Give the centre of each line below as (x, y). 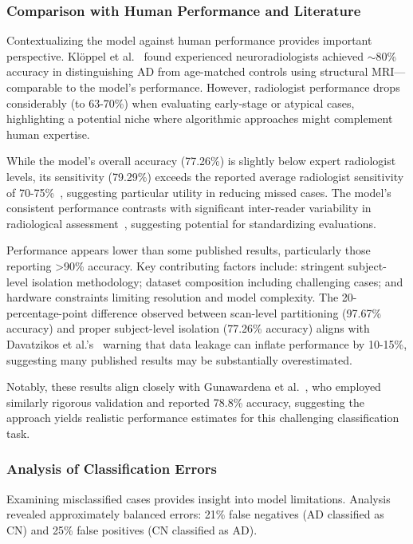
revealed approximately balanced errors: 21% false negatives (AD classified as (195, 514)
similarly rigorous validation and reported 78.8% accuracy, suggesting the (185, 402)
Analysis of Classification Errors (112, 469)
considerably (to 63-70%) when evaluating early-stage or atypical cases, (181, 102)
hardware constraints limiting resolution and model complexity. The (173, 297)
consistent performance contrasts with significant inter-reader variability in (189, 208)
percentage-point (47, 312)
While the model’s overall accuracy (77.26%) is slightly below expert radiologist (201, 161)
